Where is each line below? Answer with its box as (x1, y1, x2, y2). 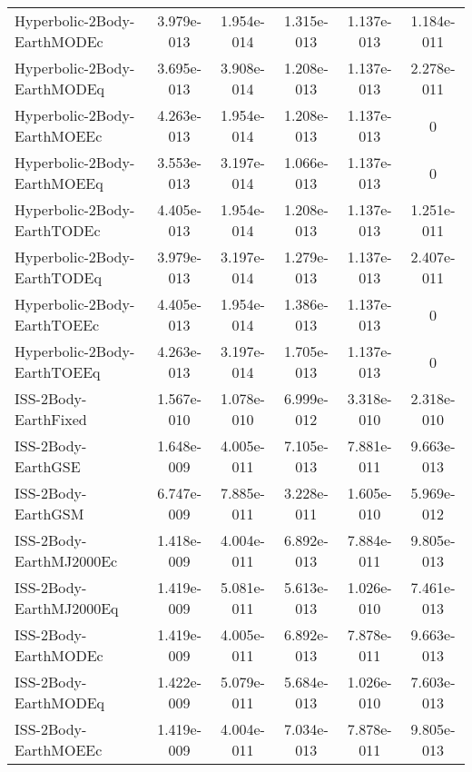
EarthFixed (15, 409, 87, 430)
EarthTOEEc (15, 314, 100, 335)
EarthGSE (15, 456, 81, 477)
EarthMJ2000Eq (15, 598, 119, 619)
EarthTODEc (15, 220, 101, 241)
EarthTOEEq (15, 361, 101, 382)
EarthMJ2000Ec (15, 550, 118, 571)
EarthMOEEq (15, 173, 103, 193)
